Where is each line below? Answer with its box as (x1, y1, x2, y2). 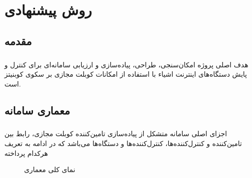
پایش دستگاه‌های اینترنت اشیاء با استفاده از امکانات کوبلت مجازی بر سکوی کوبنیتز (4, 69, 247, 79)
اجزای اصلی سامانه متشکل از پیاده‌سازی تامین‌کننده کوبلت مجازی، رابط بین (4, 128, 227, 139)
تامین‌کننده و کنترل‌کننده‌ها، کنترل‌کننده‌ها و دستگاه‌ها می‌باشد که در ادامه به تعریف (4, 138, 242, 148)
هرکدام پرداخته (4, 148, 48, 158)
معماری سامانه (4, 102, 70, 118)
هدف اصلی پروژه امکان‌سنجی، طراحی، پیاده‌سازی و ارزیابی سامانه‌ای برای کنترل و (4, 59, 249, 69)
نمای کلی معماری (24, 164, 75, 175)
